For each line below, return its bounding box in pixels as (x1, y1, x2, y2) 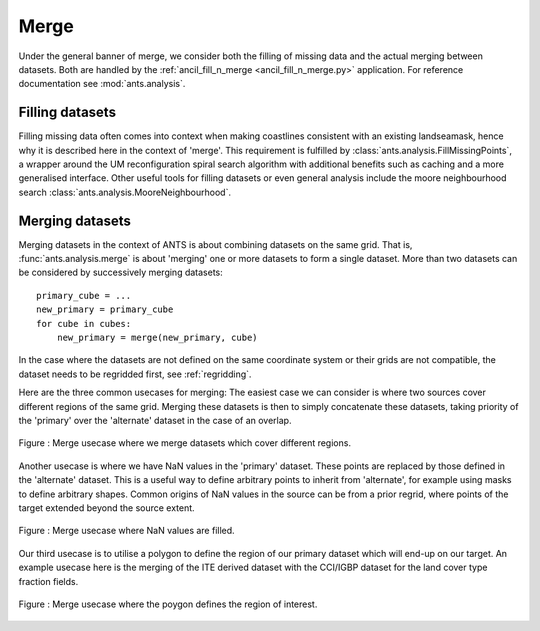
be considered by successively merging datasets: (18, 266, 224, 279)
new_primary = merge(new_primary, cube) (56, 332, 259, 344)
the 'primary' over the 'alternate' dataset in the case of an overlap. (18, 415, 292, 426)
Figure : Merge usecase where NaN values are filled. (18, 525, 235, 537)
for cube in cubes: (36, 318, 132, 329)
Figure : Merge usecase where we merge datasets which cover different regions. (18, 437, 352, 449)
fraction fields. (18, 575, 79, 587)
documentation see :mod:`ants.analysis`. (18, 78, 186, 90)
